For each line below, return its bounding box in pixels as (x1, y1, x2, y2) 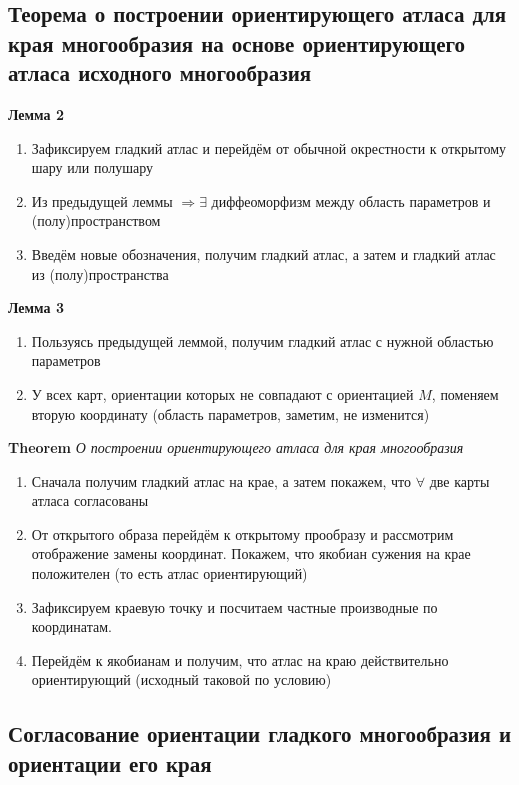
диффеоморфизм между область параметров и (211, 190, 491, 211)
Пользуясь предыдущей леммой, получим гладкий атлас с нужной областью (31, 330, 494, 351)
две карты (429, 470, 490, 491)
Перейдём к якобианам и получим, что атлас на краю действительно (31, 649, 449, 670)
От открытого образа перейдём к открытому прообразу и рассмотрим (31, 523, 454, 544)
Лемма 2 (8, 103, 64, 124)
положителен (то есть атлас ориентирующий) (31, 563, 308, 584)
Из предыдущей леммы (31, 190, 173, 211)
